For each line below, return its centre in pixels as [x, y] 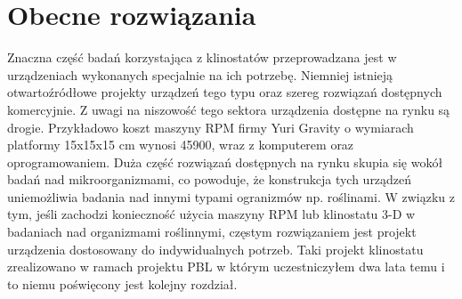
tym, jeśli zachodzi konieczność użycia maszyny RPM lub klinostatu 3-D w [211, 214]
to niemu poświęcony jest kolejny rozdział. [122, 283]
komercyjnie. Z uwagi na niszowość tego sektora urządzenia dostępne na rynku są [229, 109]
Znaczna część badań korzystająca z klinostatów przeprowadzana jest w [202, 57]
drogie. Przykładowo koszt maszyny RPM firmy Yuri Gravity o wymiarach [211, 127]
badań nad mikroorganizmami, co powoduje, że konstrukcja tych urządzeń [210, 179]
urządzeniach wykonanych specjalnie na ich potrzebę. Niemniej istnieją [200, 74]
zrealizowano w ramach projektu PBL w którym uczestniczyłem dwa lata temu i [226, 267]
